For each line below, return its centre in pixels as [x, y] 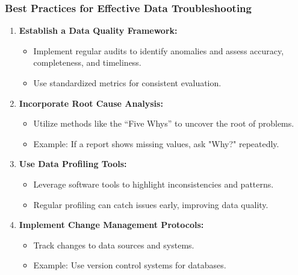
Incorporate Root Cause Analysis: [91, 103]
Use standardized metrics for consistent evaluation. [127, 83]
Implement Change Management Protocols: [111, 225]
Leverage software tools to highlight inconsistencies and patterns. [154, 184]
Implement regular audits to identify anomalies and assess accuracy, [159, 50]
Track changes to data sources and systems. [114, 245]
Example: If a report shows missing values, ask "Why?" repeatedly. [156, 143]
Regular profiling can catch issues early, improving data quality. [151, 204]
